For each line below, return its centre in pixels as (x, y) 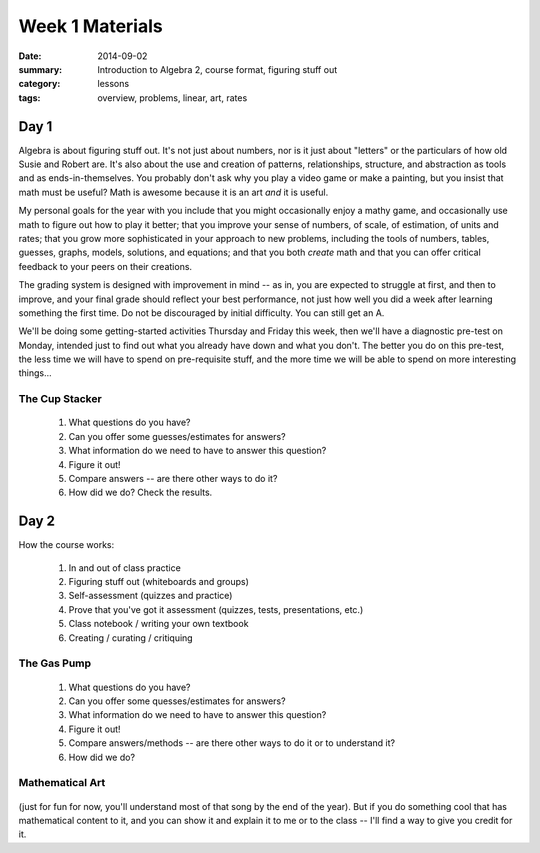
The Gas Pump (55, 663)
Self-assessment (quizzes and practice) (150, 596)
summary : (40, 69)
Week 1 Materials (91, 26)
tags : (29, 97)
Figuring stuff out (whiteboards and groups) (159, 582)
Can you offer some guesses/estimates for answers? (177, 436)
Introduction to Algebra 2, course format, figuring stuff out (217, 69)
